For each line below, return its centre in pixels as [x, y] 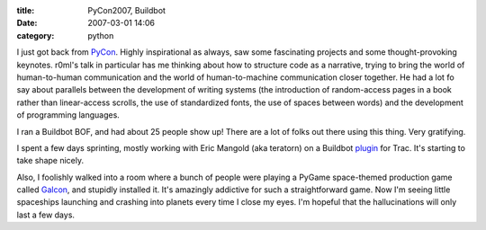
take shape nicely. [50, 161]
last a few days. [46, 215]
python [101, 35]
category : [36, 35]
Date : [27, 23]
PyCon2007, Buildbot [127, 10]
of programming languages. [68, 115]
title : [26, 10]
